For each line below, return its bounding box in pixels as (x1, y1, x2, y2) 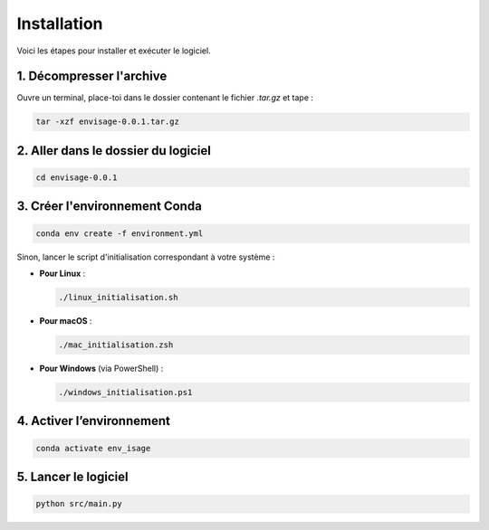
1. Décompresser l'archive (16, 69, 168, 84)
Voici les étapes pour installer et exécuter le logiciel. (16, 45, 212, 56)
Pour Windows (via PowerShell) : (39, 363, 164, 374)
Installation (16, 14, 103, 33)
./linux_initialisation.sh (58, 292, 178, 302)
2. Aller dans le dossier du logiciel (16, 143, 212, 158)
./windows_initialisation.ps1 (58, 387, 193, 397)
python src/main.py (35, 498, 122, 509)
